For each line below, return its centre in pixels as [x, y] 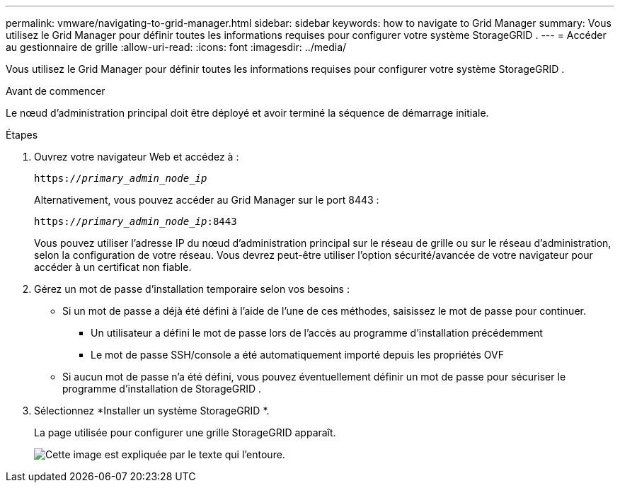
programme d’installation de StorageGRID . [162, 389]
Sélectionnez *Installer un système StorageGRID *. [152, 411]
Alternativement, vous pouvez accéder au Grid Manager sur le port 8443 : [207, 200]
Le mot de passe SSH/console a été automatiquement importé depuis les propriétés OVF [297, 355]
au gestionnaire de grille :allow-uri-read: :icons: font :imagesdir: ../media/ [176, 47]
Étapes [22, 135]
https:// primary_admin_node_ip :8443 [136, 221]
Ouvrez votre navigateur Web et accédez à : [137, 157]
